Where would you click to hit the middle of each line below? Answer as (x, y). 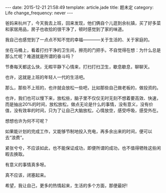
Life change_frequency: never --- (39, 13)
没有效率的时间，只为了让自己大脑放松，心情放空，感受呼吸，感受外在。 (87, 110)
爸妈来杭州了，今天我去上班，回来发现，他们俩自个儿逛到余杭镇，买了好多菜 (83, 23)
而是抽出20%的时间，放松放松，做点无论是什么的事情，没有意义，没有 (77, 104)
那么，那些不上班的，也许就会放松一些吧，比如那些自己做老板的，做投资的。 (83, 88)
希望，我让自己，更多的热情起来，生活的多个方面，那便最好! (66, 185)
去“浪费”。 (16, 137)
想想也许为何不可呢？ (27, 121)
